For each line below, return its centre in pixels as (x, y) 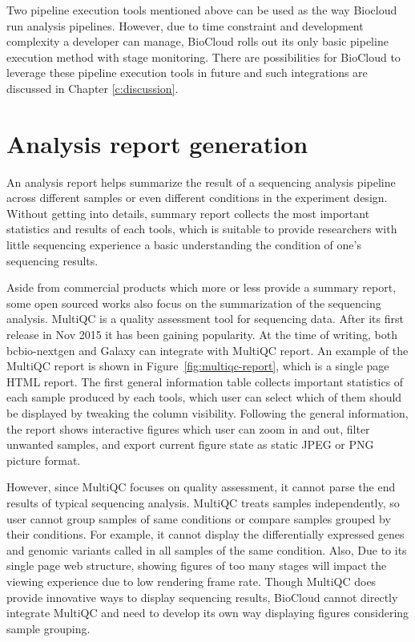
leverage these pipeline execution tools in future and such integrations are (187, 73)
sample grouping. (48, 628)
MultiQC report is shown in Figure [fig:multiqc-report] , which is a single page (198, 366)
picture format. (44, 460)
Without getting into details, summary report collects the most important (188, 213)
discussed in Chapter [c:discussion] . (93, 88)
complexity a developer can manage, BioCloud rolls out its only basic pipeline (197, 41)
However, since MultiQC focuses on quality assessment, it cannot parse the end (201, 487)
